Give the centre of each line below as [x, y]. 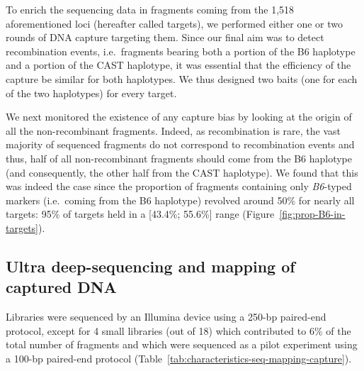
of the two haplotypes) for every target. [91, 93]
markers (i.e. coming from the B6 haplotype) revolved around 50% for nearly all [180, 200]
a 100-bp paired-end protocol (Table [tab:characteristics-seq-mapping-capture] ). [179, 358]
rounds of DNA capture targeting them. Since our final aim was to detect [165, 37]
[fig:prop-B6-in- [312, 214]
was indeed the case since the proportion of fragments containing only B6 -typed [179, 186]
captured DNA [61, 287]
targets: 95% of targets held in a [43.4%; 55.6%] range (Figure [140, 214]
